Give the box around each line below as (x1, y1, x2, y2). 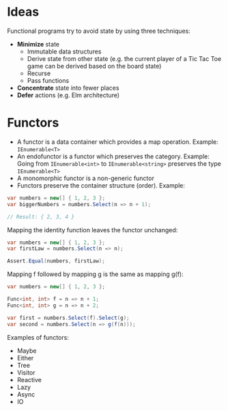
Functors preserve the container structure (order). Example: (16, 181, 186, 189)
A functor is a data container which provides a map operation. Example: (16, 138, 218, 146)
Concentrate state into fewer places (16, 84, 119, 92)
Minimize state (16, 40, 60, 48)
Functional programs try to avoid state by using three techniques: (7, 27, 191, 35)
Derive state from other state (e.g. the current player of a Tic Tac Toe (27, 54, 222, 62)
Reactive (16, 375, 42, 384)
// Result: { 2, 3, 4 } (7, 213, 75, 220)
